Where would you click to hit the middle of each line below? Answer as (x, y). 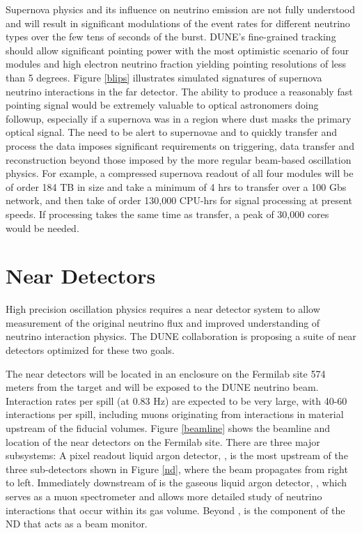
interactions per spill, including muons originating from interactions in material (175, 414)
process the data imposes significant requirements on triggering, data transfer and (180, 145)
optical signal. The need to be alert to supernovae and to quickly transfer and (172, 132)
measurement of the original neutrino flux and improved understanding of (163, 322)
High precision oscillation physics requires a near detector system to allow (163, 309)
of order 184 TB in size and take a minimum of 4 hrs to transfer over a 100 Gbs (176, 186)
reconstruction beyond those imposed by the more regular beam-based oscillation (179, 159)
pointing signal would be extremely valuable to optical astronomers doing (162, 105)
